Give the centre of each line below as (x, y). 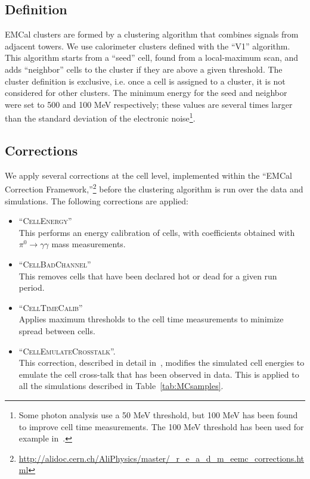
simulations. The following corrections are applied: (97, 200)
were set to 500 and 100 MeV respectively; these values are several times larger (149, 104)
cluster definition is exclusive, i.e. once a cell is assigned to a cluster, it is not (145, 81)
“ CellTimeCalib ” (51, 307)
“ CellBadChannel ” (55, 264)
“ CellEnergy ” (45, 221)
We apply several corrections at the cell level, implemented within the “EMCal (148, 175)
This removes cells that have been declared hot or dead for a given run (148, 276)
